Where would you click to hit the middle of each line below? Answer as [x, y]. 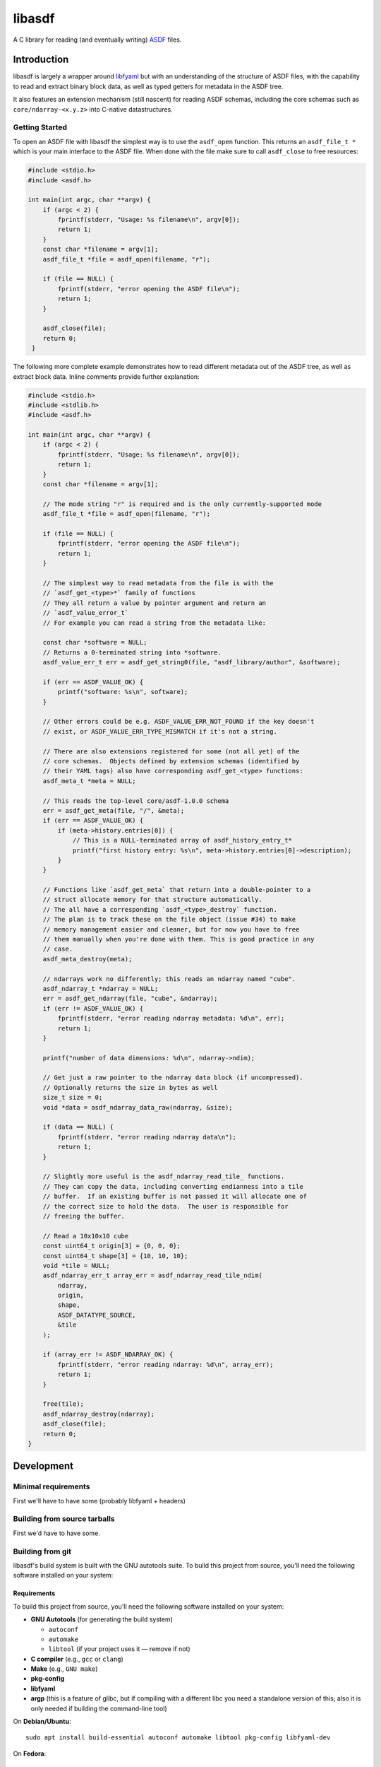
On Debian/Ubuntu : [42, 1722]
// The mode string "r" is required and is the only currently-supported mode [182, 504]
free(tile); [64, 1404]
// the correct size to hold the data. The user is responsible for [165, 1206]
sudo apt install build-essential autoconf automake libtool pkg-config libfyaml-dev [178, 1738]
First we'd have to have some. [56, 1533]
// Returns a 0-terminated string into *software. [132, 652]
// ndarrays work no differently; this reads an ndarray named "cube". [169, 979]
